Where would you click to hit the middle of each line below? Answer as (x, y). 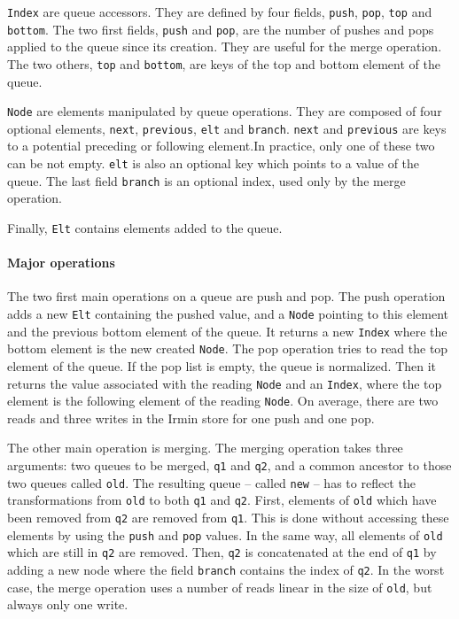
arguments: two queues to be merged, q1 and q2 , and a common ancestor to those (229, 465)
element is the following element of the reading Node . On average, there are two (223, 401)
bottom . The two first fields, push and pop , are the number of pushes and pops (221, 29)
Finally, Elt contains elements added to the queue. (145, 227)
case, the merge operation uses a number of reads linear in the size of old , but (220, 587)
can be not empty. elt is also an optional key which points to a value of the (214, 163)
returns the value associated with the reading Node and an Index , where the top (225, 383)
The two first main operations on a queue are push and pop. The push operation (226, 296)
